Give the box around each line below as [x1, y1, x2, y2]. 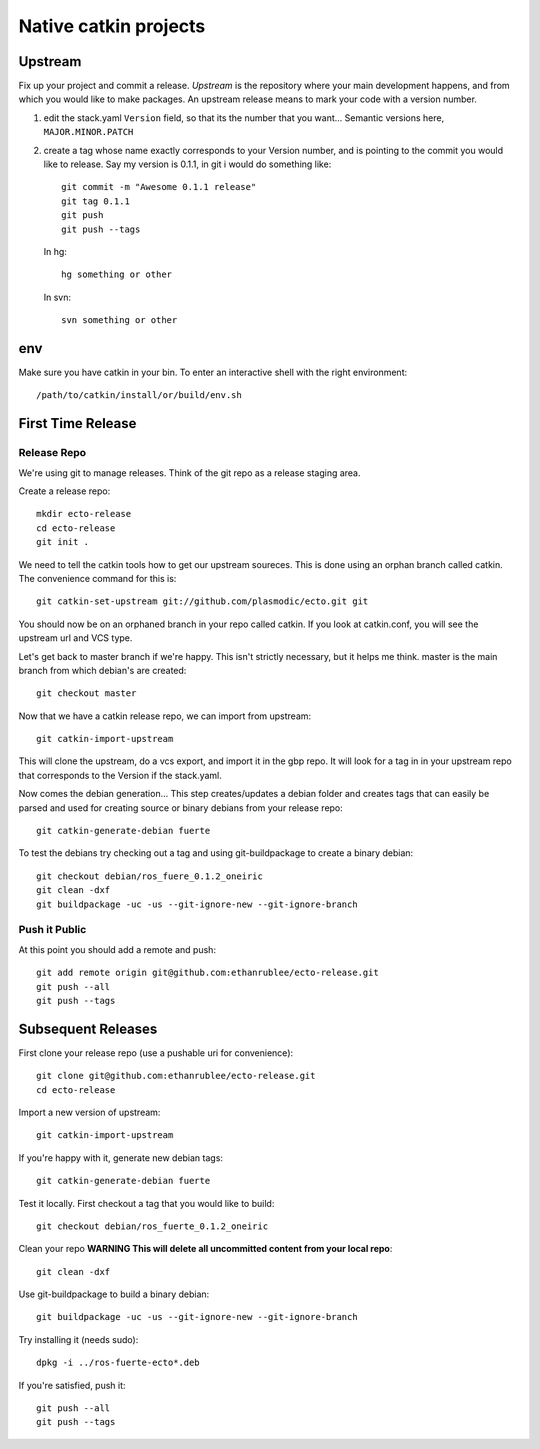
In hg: [43, 245, 67, 257]
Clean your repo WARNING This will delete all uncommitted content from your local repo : [18, 1243, 393, 1255]
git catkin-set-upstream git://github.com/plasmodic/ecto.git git [36, 596, 369, 607]
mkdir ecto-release [36, 508, 132, 520]
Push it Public [18, 923, 87, 937]
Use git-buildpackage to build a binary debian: [18, 1288, 210, 1300]
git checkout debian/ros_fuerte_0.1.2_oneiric [36, 1220, 269, 1232]
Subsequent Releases [18, 1020, 158, 1037]
